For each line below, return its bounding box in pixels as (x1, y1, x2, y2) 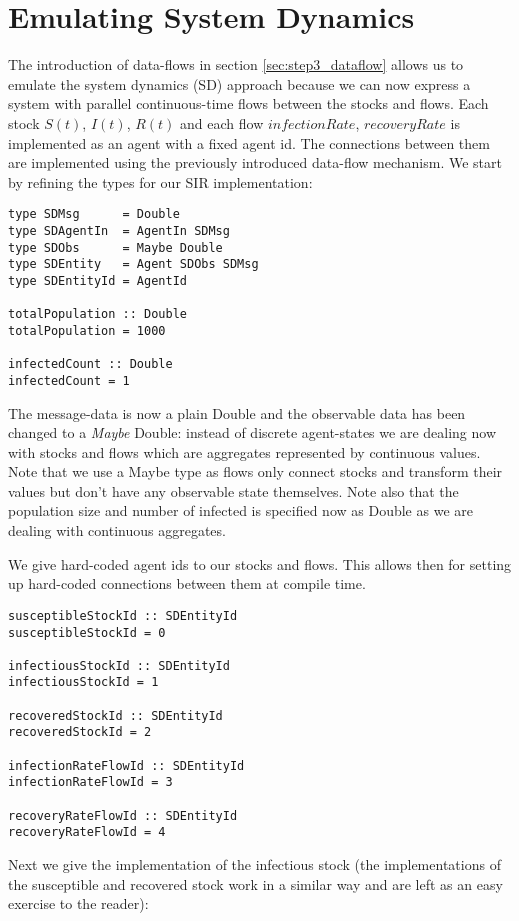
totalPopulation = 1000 (8, 323, 166, 338)
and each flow (180, 112, 264, 133)
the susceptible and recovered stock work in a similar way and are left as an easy (8, 873, 503, 894)
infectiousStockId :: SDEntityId (8, 658, 230, 673)
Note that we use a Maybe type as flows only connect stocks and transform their (8, 461, 503, 482)
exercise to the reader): (8, 893, 149, 914)
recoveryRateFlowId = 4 (8, 825, 166, 840)
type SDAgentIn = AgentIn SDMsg (8, 223, 230, 238)
